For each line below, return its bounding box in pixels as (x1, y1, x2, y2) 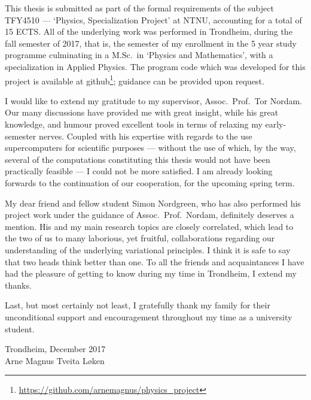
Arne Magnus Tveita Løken (5, 354, 105, 366)
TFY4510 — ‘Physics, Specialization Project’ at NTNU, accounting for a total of (5, 13, 302, 26)
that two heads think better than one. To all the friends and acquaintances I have (5, 255, 304, 268)
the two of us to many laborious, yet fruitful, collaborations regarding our (5, 232, 275, 244)
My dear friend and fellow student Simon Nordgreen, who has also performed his (5, 196, 301, 209)
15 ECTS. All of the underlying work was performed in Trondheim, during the (5, 25, 292, 38)
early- (265, 118, 286, 130)
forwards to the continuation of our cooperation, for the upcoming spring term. (5, 176, 295, 189)
